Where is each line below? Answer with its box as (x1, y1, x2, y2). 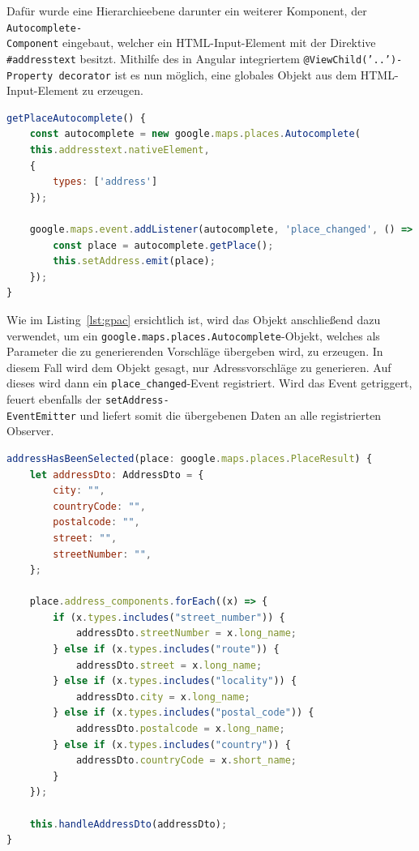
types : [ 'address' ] (53, 176, 158, 188)
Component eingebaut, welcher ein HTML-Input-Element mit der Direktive (6, 34, 376, 51)
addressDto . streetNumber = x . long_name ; (75, 627, 297, 639)
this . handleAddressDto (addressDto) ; (29, 818, 228, 830)
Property (6, 70, 53, 82)
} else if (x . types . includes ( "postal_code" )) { (53, 707, 314, 719)
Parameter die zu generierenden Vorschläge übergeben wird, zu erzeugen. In (6, 343, 383, 360)
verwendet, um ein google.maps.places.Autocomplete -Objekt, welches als (6, 327, 380, 344)
